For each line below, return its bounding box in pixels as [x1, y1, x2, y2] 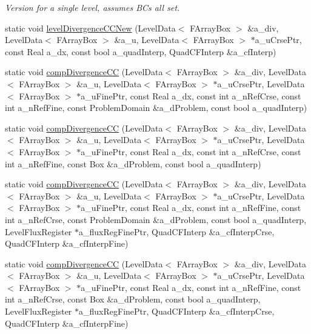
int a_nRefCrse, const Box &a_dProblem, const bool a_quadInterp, [5, 293, 261, 306]
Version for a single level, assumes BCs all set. [5, 1, 180, 13]
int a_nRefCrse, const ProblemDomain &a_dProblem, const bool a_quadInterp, [5, 213, 307, 225]
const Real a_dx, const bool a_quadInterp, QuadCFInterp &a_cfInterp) [5, 45, 276, 58]
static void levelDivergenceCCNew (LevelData [5, 21, 176, 34]
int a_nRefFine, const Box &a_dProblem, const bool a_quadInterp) [5, 157, 261, 170]
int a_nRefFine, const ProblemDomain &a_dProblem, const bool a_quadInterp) [5, 101, 307, 114]
